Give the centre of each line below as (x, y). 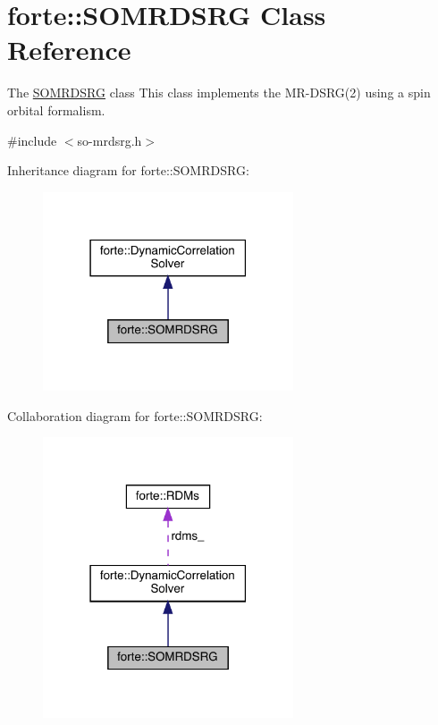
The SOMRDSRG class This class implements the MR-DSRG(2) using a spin (219, 93)
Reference (69, 50)
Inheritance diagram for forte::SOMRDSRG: (128, 170)
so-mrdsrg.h (109, 140)
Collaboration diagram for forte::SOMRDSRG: (135, 415)
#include (32, 140)
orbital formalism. (56, 110)
